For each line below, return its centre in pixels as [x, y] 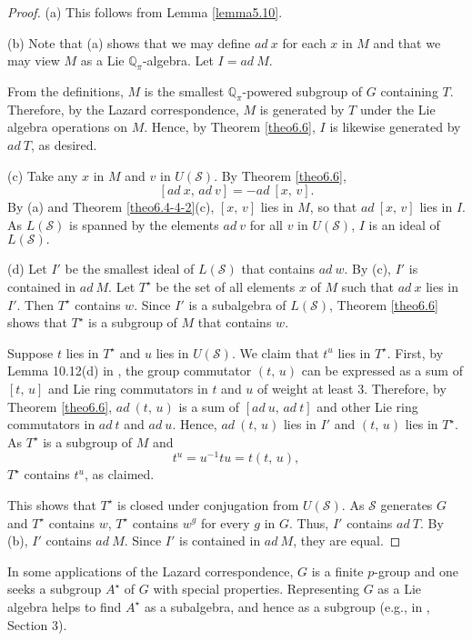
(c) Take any [43, 175]
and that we [407, 42]
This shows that [52, 504]
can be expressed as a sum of [382, 371]
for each [304, 42]
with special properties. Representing [256, 589]
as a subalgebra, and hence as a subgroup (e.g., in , [287, 606]
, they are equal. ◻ [347, 541]
